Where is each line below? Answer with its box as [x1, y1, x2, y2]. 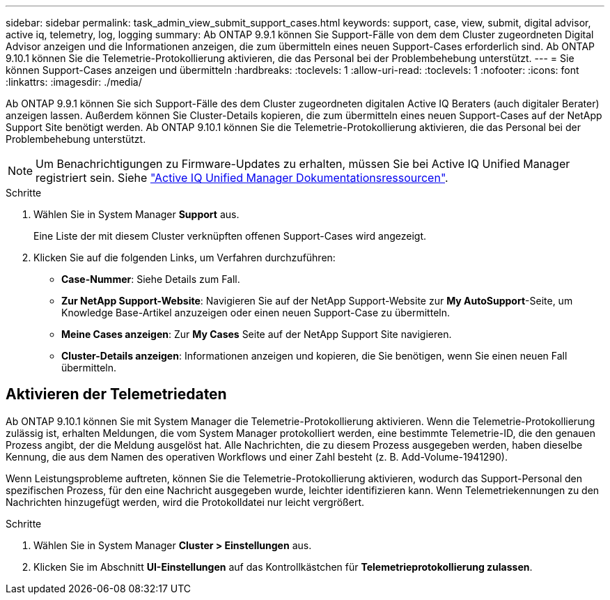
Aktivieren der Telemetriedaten [6, 385, 227, 403]
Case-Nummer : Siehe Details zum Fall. [61, 273, 240, 285]
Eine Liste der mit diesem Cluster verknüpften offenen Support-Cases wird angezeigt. [33, 230, 427, 242]
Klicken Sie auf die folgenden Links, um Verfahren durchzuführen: [33, 252, 336, 263]
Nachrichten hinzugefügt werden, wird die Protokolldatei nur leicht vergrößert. [6, 495, 364, 508]
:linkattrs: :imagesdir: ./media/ [6, 76, 142, 88]
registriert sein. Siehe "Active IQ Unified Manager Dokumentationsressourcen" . [36, 171, 448, 185]
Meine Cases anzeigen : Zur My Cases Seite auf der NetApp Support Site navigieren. [61, 328, 452, 340]
